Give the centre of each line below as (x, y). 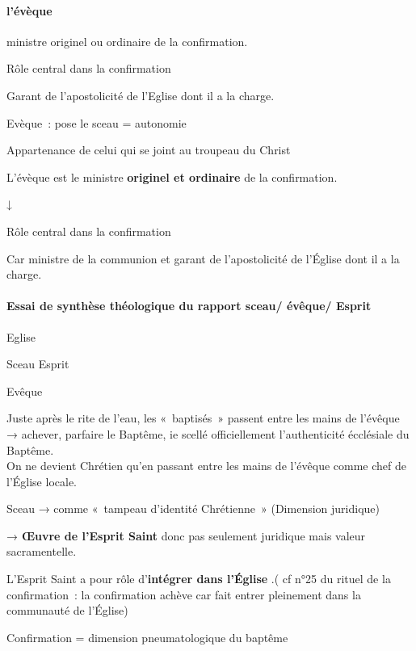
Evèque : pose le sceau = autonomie (97, 122)
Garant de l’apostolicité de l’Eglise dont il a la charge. (141, 95)
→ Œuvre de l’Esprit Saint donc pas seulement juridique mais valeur (186, 535)
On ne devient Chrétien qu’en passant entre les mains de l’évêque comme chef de (206, 466)
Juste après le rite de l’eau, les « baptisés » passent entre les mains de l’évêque (203, 418)
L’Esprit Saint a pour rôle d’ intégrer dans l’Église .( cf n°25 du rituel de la (199, 579)
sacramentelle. (42, 551)
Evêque (25, 391)
